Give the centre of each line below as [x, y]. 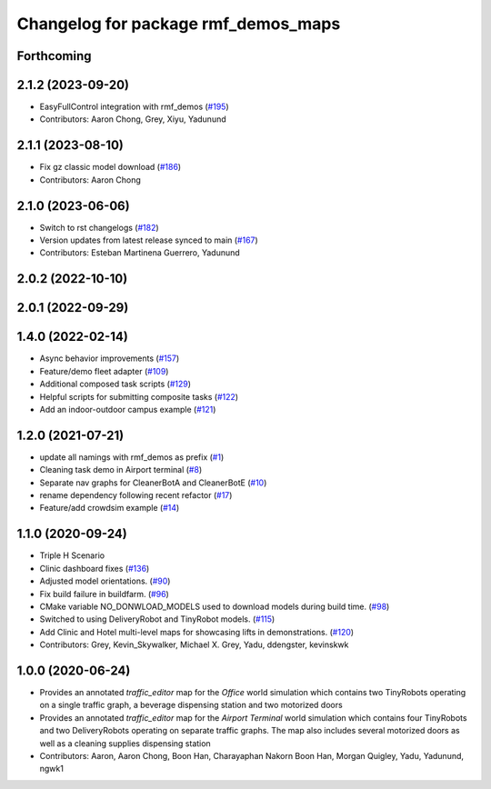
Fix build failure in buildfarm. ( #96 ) [105, 594]
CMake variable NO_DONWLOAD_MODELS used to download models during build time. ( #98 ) [215, 606]
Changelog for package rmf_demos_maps [179, 24]
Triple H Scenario [72, 555]
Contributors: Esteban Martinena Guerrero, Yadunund [140, 253]
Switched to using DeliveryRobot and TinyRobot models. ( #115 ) [157, 619]
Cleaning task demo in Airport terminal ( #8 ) [121, 470]
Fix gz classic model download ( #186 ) [110, 167]
